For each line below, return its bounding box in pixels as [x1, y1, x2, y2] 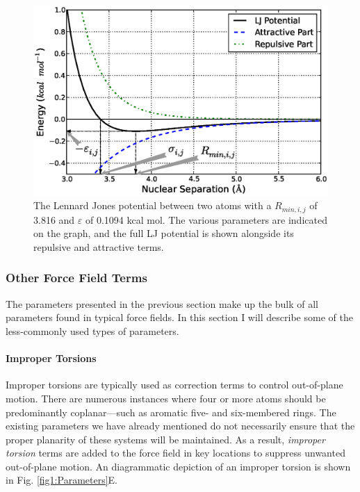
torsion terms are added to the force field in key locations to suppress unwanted [6, 445, 345, 460]
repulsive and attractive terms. [33, 239, 164, 254]
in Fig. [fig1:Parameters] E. [6, 473, 118, 487]
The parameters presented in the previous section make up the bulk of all [6, 296, 319, 311]
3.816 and [33, 212, 75, 227]
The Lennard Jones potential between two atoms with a [33, 198, 272, 213]
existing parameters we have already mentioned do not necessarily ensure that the [6, 418, 355, 433]
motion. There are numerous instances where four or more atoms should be [6, 391, 326, 405]
